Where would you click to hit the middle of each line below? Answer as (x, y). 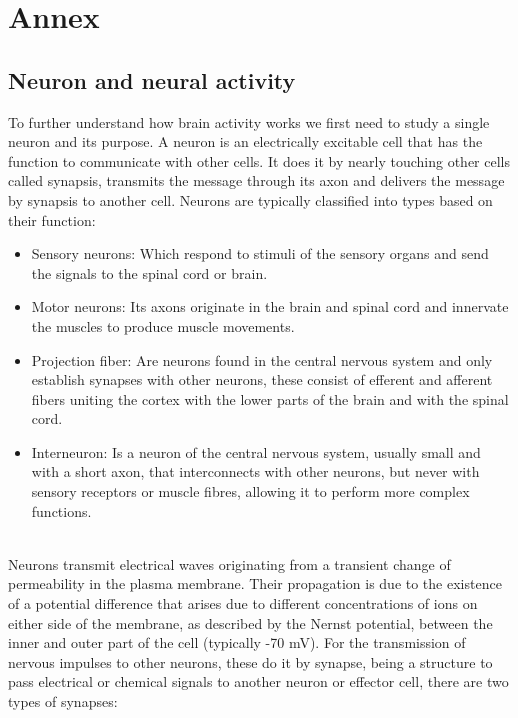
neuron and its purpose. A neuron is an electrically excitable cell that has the (245, 141)
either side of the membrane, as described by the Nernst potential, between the (250, 622)
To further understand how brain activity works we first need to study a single (249, 121)
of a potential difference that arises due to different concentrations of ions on (243, 603)
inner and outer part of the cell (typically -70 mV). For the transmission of (237, 642)
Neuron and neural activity (152, 79)
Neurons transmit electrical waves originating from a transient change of (229, 563)
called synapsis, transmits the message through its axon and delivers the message (256, 180)
